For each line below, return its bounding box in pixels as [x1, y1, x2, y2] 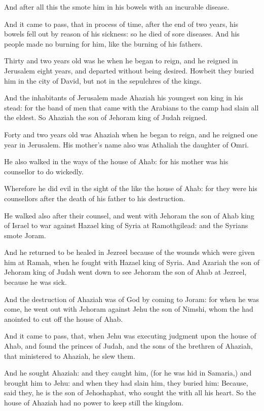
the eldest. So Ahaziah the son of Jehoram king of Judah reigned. [4, 112, 208, 123]
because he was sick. [4, 277, 67, 287]
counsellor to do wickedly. [4, 166, 84, 176]
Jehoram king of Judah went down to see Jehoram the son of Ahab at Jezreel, [4, 267, 247, 277]
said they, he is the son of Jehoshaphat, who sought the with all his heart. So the [4, 387, 256, 398]
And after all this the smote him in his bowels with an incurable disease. [4, 2, 230, 12]
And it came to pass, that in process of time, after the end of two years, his [4, 18, 239, 29]
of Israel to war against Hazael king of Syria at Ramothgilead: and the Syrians [4, 220, 248, 231]
